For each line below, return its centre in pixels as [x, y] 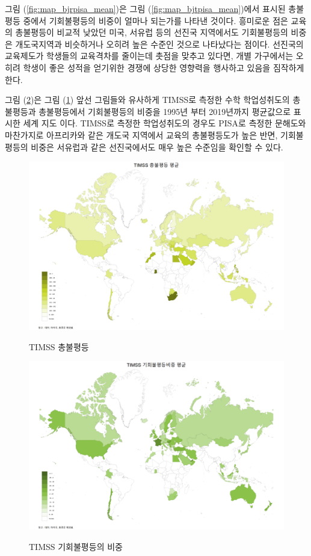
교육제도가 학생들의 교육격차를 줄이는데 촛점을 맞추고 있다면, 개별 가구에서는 [149, 56]
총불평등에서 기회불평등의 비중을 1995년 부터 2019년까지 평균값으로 [165, 111]
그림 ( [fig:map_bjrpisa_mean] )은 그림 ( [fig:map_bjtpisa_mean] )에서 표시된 [145, 8]
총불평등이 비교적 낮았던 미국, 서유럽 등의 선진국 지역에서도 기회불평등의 [152, 32]
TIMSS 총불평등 [59, 346]
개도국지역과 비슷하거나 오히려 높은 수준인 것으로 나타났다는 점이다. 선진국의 [159, 44]
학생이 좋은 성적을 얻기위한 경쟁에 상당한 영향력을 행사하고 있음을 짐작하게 [164, 67]
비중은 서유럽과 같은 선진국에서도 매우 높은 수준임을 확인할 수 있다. [157, 147]
